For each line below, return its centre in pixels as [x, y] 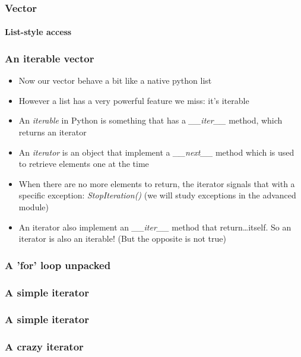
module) [34, 207]
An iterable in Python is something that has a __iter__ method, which [150, 120]
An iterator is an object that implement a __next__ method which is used [156, 152]
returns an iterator [53, 132]
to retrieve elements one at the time [84, 164]
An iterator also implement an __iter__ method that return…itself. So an [155, 227]
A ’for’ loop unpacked [58, 265]
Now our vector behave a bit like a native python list [115, 80]
